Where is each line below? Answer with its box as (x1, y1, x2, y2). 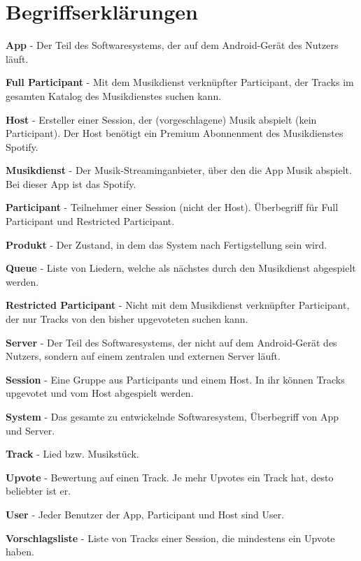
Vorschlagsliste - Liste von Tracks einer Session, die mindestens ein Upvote (6, 530, 335, 545)
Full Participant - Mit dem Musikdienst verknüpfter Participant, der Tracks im (6, 75, 354, 89)
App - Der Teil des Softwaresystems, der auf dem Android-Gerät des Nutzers (6, 38, 339, 52)
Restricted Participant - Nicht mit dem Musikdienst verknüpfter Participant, (6, 298, 350, 312)
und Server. (6, 423, 55, 437)
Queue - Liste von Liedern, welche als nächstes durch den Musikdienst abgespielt (6, 261, 356, 275)
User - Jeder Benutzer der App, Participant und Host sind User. (6, 507, 285, 521)
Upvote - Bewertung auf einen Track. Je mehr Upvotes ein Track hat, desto (6, 469, 334, 484)
